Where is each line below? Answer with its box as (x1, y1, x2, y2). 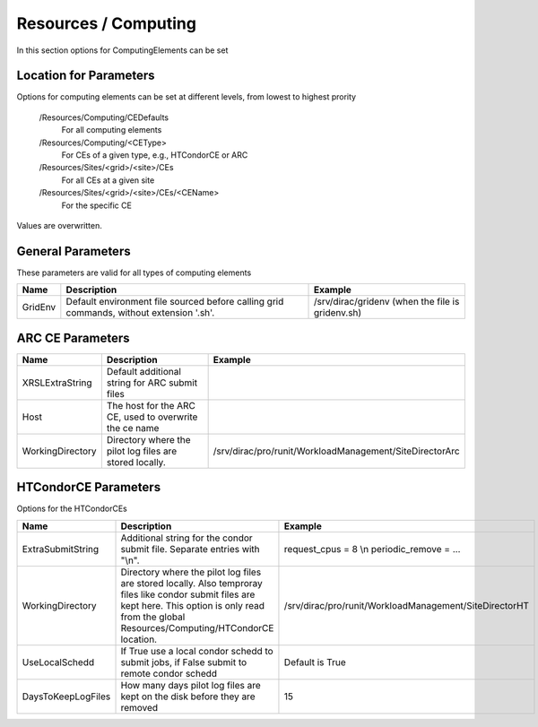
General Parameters (16, 243, 131, 259)
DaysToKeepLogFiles (22, 690, 111, 703)
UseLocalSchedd (22, 655, 94, 668)
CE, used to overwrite (106, 411, 198, 423)
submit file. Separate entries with (120, 542, 260, 555)
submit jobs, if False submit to (120, 655, 247, 668)
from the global (120, 610, 186, 623)
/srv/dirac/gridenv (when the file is (314, 296, 460, 308)
